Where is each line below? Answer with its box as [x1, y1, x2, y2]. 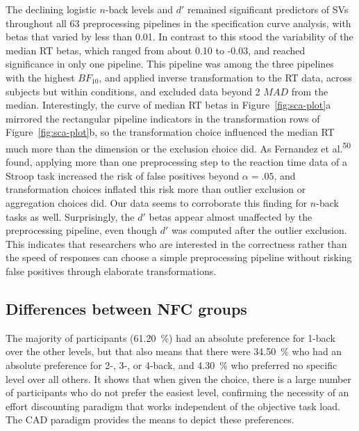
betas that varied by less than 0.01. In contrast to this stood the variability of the [6, 29, 353, 44]
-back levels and [105, 2, 174, 16]
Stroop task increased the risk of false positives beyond [6, 168, 240, 182]
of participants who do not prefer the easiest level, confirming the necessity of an [6, 385, 349, 400]
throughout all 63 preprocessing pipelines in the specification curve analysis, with [6, 15, 351, 30]
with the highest [6, 70, 75, 84]
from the [291, 84, 328, 98]
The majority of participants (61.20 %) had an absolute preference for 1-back [6, 330, 335, 345]
